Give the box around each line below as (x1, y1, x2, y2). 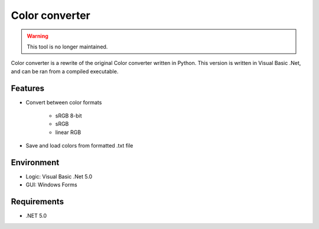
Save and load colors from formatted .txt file (25, 142, 134, 149)
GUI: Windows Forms (25, 181, 77, 188)
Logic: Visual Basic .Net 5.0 (25, 173, 93, 180)
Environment (11, 158, 60, 168)
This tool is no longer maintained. (27, 43, 108, 50)
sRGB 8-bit (55, 112, 82, 119)
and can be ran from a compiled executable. (11, 68, 119, 75)
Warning (27, 32, 48, 40)
